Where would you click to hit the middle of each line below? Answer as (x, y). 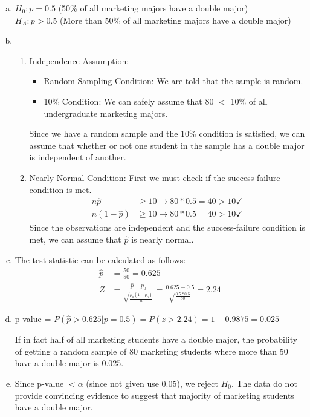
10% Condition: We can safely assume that (123, 101)
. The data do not (264, 383)
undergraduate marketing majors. (106, 113)
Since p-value (39, 383)
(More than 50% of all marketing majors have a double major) (176, 20)
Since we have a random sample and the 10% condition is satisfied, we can (167, 133)
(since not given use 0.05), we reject (152, 383)
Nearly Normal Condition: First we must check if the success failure (155, 177)
